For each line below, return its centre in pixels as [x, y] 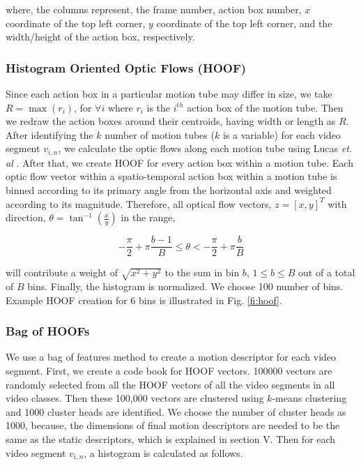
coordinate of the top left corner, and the [244, 23]
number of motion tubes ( [160, 134]
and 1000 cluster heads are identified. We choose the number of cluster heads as [176, 411]
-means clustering [309, 398]
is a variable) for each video [282, 134]
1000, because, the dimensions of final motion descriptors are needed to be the [173, 425]
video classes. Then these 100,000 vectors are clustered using [135, 398]
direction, [26, 217]
